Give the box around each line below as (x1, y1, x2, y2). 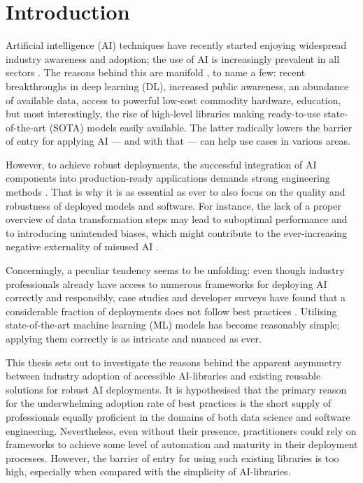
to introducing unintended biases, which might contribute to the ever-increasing (6, 225, 348, 240)
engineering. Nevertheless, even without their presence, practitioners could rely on (6, 423, 357, 438)
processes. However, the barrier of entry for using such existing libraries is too (6, 450, 339, 465)
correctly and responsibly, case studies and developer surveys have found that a (6, 290, 346, 305)
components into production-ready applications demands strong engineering (6, 171, 330, 185)
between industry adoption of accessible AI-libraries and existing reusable (6, 368, 321, 383)
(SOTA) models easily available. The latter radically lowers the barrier (49, 120, 353, 134)
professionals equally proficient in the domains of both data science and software (6, 409, 350, 424)
